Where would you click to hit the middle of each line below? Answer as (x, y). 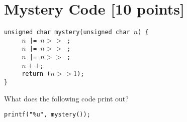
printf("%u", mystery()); (47, 115)
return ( (36, 74)
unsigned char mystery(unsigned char (67, 32)
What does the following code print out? (66, 98)
